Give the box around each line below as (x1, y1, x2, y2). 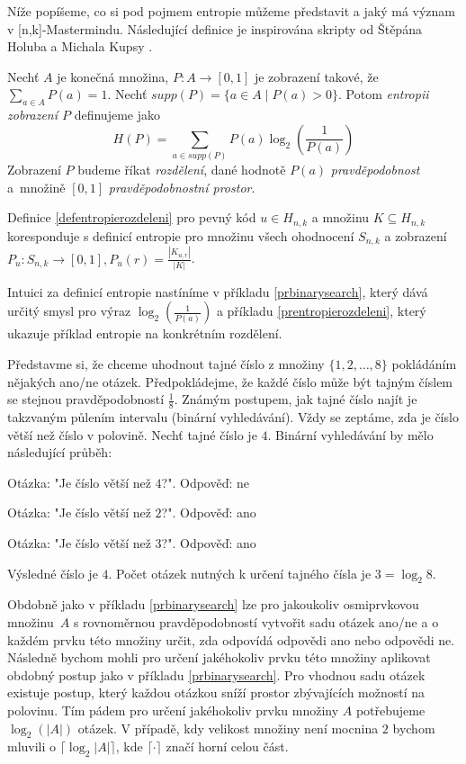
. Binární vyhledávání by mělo (267, 425, 434, 444)
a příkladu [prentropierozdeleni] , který (216, 301, 426, 320)
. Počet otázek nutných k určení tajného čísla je (108, 563, 372, 582)
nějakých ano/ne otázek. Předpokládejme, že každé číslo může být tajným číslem (7, 372, 453, 391)
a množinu (311, 208, 370, 227)
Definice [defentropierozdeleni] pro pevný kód (7, 208, 256, 227)
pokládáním (391, 355, 457, 373)
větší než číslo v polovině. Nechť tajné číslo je (7, 425, 257, 444)
